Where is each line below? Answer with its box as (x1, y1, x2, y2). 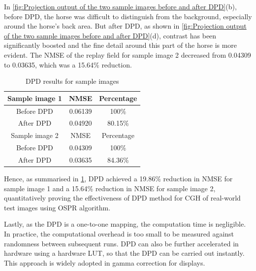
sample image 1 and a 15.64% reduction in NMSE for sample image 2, (4, 183, 216, 193)
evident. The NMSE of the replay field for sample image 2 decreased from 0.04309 (4, 49, 251, 60)
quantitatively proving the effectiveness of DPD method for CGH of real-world (4, 193, 241, 203)
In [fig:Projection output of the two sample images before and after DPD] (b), (4, 1, 237, 11)
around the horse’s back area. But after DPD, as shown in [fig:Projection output (4, 21, 247, 31)
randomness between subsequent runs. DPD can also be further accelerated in (4, 238, 239, 248)
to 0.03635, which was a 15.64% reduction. (4, 59, 132, 69)
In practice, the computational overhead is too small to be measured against (4, 229, 234, 239)
